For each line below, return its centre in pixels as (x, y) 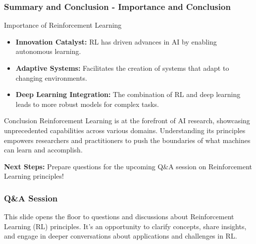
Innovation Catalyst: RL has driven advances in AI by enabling (116, 41)
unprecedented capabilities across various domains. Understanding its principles (125, 130)
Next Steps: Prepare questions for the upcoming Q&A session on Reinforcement (128, 166)
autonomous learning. (48, 51)
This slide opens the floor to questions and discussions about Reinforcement (119, 217)
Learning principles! (34, 176)
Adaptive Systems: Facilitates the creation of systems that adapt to (122, 68)
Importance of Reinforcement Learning (63, 25)
